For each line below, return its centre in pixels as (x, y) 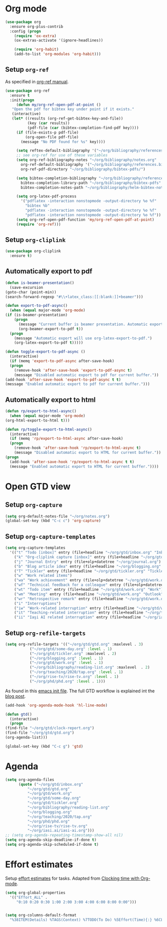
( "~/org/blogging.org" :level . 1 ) (66, 658)
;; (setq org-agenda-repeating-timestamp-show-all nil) (64, 835)
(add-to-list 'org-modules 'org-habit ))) (57, 54)
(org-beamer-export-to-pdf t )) (51, 329)
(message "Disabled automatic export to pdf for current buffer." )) (86, 375)
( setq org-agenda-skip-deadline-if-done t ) (51, 840)
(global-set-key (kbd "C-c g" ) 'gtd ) (44, 746)
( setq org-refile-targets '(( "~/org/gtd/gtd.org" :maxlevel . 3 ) (74, 644)
